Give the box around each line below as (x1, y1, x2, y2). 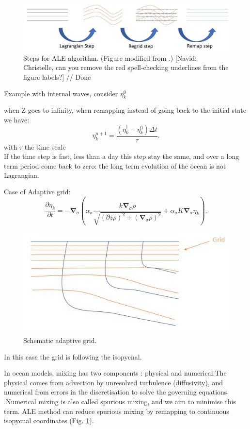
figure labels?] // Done (23, 72, 91, 82)
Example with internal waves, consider (4, 88, 118, 98)
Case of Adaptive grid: (4, 187, 71, 197)
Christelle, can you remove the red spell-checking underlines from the (23, 62, 229, 72)
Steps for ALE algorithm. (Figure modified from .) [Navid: (23, 52, 197, 63)
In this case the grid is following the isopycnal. (4, 351, 142, 361)
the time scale (24, 141, 66, 152)
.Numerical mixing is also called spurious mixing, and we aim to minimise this (4, 396, 236, 406)
